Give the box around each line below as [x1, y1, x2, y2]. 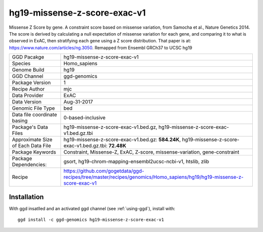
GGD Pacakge [12, 54, 44, 60]
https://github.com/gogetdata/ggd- [63, 168, 145, 174]
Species [12, 60, 31, 67]
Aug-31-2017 [63, 98, 94, 105]
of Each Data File [12, 142, 51, 149]
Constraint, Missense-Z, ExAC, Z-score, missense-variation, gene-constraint [63, 149, 240, 155]
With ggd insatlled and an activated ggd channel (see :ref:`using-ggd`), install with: [9, 205, 175, 212]
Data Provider [12, 92, 44, 99]
